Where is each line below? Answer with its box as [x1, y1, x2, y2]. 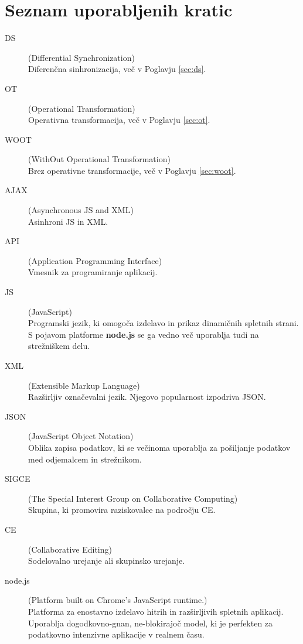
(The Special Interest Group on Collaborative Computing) [28, 492, 238, 504]
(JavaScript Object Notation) [28, 430, 134, 442]
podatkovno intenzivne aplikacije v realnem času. [28, 628, 205, 640]
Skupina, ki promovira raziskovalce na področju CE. [28, 503, 216, 516]
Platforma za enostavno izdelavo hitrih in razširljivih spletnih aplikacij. [28, 605, 284, 617]
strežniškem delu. [28, 340, 90, 352]
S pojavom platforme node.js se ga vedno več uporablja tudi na [28, 328, 259, 340]
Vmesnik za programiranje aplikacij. [28, 266, 158, 278]
